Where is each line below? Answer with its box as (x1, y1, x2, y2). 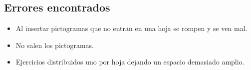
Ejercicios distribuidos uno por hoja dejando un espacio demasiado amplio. (15, 56, 245, 67)
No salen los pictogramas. (15, 39, 94, 50)
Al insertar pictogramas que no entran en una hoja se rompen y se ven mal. (15, 23, 248, 33)
